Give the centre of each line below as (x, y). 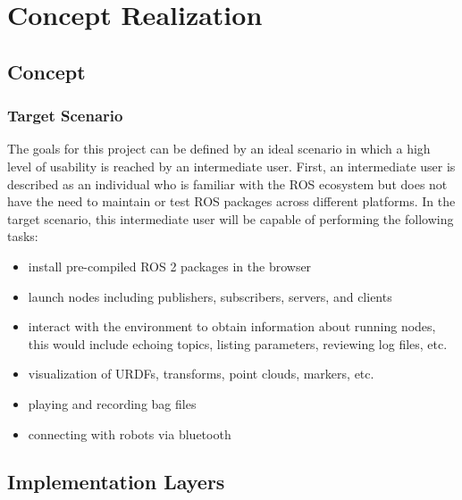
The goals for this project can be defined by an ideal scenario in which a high (219, 149)
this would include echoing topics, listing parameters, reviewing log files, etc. (238, 343)
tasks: (23, 236)
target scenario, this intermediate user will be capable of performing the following (231, 218)
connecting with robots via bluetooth (130, 433)
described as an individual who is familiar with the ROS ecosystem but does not (227, 183)
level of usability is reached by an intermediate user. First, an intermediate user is (231, 166)
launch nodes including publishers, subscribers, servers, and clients (210, 296)
